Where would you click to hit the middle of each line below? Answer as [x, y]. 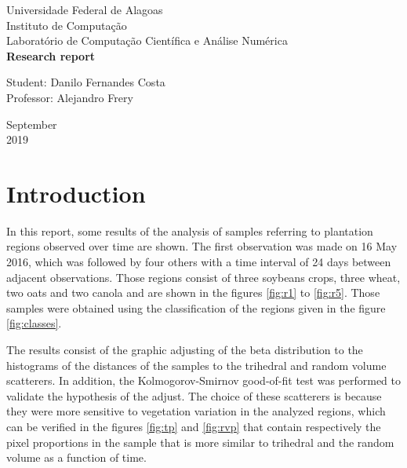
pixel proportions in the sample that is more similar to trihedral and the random [200, 442]
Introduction [76, 193]
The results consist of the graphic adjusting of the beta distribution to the [185, 350]
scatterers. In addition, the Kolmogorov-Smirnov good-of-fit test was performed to [203, 380]
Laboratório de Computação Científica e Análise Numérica [147, 40]
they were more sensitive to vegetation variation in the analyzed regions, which [196, 411]
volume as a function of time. [76, 457]
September [32, 124]
